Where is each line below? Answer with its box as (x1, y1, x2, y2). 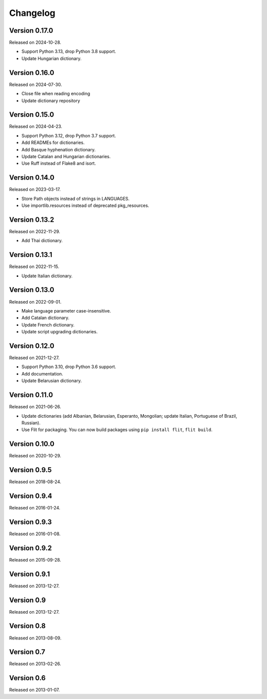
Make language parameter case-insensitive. (21, 308, 111, 314)
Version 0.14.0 (9, 174, 54, 182)
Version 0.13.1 (9, 251, 52, 259)
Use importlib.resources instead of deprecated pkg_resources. (21, 202, 149, 208)
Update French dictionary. (21, 321, 75, 327)
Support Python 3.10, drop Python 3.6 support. (21, 364, 116, 370)
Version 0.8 (9, 622, 46, 630)
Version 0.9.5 (9, 466, 52, 474)
